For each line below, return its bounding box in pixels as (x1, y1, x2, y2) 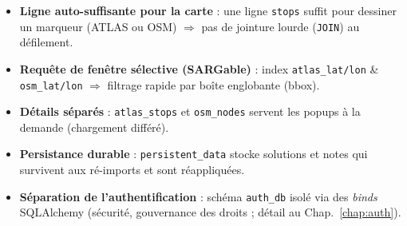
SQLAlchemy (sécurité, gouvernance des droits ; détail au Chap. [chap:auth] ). (19, 204, 401, 220)
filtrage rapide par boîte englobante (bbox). (107, 76, 320, 93)
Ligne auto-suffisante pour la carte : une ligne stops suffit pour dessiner (19, 2, 397, 18)
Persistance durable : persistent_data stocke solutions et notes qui (19, 145, 368, 162)
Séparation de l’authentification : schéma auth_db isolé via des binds (19, 188, 377, 204)
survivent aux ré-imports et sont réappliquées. (19, 161, 245, 178)
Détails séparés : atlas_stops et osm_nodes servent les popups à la (19, 103, 361, 120)
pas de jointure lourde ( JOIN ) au (201, 18, 360, 34)
